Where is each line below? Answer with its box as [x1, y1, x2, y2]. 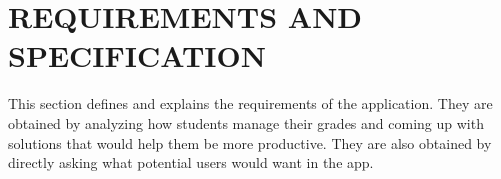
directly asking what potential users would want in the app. [8, 152, 374, 173]
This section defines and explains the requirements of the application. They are [8, 93, 493, 114]
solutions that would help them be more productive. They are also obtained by [8, 132, 492, 153]
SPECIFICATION [8, 35, 266, 76]
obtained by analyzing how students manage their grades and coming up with [8, 112, 484, 133]
